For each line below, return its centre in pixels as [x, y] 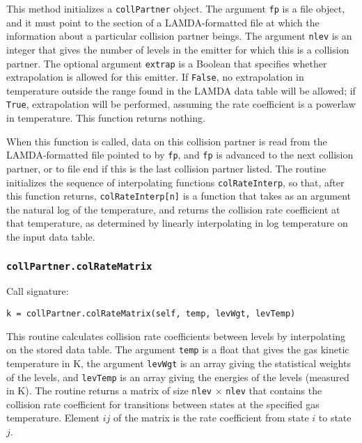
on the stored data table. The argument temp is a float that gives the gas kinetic [178, 349]
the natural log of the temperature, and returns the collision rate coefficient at [173, 209]
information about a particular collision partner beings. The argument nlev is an [179, 36]
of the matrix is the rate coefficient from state [211, 418]
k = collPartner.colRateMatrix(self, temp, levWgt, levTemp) [151, 313]
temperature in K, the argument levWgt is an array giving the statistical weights [179, 363]
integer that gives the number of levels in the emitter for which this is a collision [178, 49]
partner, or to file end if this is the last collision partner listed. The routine [166, 168]
